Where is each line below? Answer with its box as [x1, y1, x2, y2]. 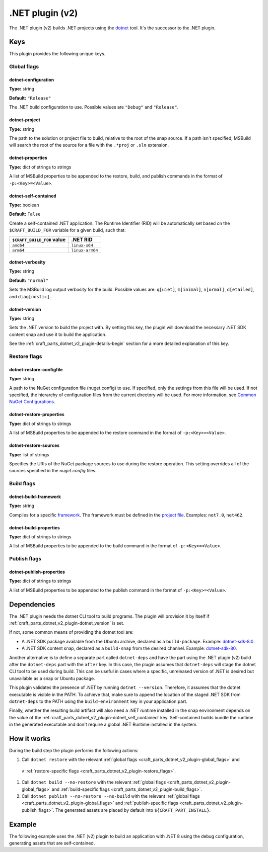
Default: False [9, 211, 41, 217]
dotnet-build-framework [9, 494, 62, 500]
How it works [9, 734, 51, 743]
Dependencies [9, 600, 56, 608]
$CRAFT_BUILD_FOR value [12, 236, 66, 243]
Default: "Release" [9, 95, 52, 101]
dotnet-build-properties [9, 524, 60, 530]
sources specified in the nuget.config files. [9, 468, 97, 474]
